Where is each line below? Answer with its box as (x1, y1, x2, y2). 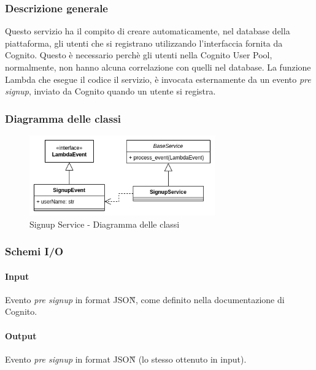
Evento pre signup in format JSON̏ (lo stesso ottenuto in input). (5, 352, 247, 365)
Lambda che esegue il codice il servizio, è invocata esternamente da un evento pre (5, 72, 311, 85)
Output (5, 329, 37, 342)
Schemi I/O (5, 244, 64, 259)
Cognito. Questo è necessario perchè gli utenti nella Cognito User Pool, (5, 48, 272, 61)
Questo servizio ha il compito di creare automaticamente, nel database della (5, 25, 290, 37)
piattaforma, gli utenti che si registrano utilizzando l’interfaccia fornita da (5, 36, 283, 49)
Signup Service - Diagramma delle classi (29, 217, 180, 230)
